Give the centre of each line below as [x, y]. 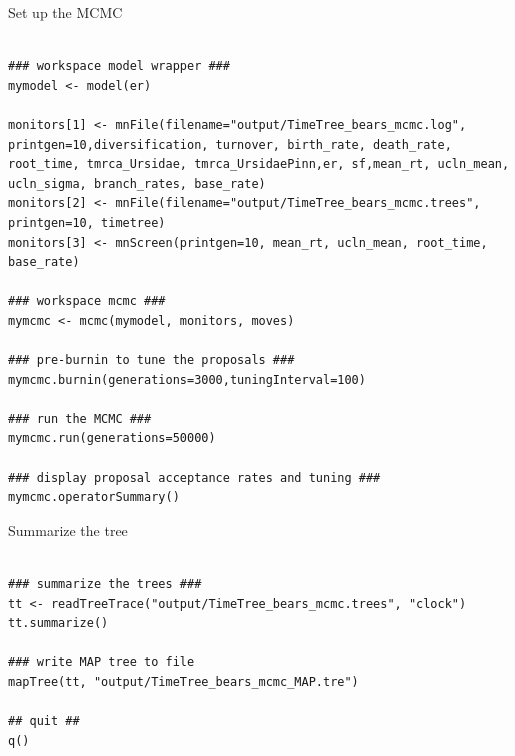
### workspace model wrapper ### [119, 66]
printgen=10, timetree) [87, 222]
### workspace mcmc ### [87, 301]
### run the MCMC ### [80, 418]
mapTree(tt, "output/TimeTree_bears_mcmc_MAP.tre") [183, 682]
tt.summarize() [58, 623]
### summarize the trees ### [105, 584]
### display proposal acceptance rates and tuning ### [194, 477]
